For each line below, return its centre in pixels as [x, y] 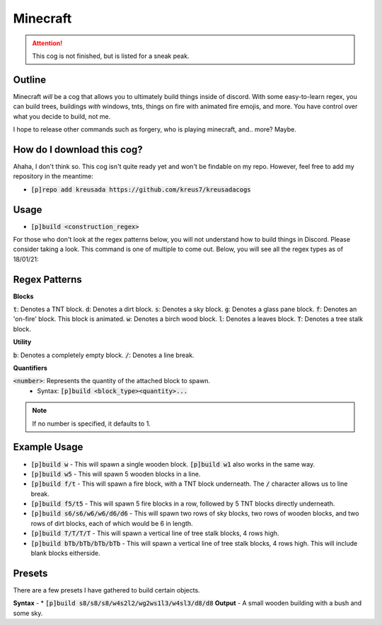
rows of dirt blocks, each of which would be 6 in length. [112, 523]
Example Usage [48, 447]
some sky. [28, 613]
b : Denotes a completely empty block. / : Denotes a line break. [104, 355]
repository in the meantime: [53, 176]
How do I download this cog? [78, 150]
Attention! [47, 43]
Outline [29, 80]
